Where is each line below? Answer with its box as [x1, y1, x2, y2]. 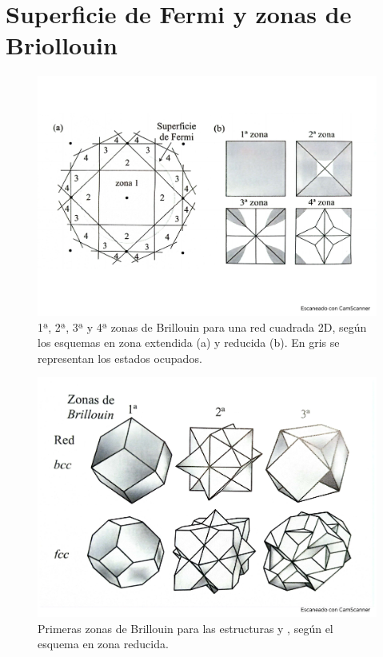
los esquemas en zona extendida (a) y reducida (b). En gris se [38, 334, 340, 351]
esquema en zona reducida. [38, 635, 169, 652]
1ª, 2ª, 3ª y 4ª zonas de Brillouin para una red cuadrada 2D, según [38, 318, 367, 335]
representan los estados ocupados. [38, 349, 202, 366]
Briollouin [6, 29, 118, 62]
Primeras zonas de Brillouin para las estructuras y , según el [38, 619, 333, 636]
